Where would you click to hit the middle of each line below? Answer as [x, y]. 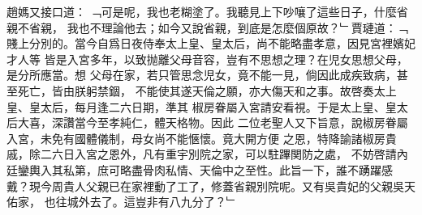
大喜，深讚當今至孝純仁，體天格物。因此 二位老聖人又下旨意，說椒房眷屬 [213, 122]
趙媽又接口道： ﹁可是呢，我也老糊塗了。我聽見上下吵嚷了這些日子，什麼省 [207, 11]
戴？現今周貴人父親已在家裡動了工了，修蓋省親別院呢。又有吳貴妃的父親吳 [205, 185]
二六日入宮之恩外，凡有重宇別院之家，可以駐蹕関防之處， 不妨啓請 [218, 154]
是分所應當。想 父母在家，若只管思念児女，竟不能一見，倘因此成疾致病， [202, 75]
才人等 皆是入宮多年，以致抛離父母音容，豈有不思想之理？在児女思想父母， [207, 59]
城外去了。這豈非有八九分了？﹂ [152, 202]
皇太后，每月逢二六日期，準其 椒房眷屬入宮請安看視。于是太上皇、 [207, 106]
